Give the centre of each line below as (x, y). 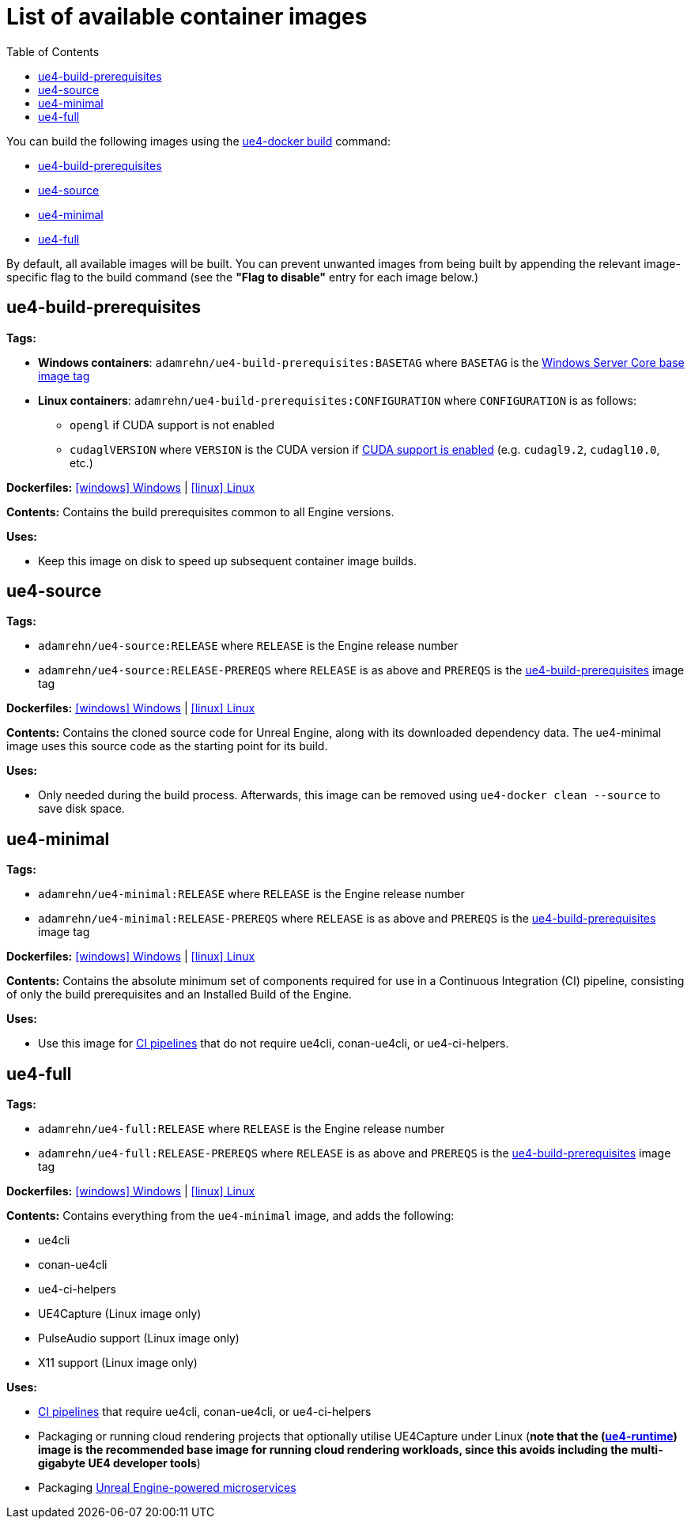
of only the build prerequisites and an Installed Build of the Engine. (179, 995)
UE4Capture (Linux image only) (120, 1314)
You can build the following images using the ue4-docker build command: (198, 141)
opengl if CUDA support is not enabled (172, 425)
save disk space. (81, 809)
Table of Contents (53, 51)
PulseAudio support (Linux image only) (139, 1338)
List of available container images (187, 17)
